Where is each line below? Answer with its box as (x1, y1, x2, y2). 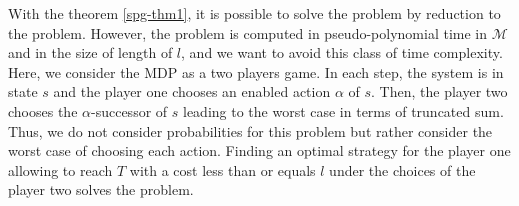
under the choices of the (329, 159, 476, 180)
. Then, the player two (371, 81, 508, 102)
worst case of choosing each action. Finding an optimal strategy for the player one (8, 140, 511, 161)
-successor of (91, 100, 168, 121)
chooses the (8, 100, 78, 121)
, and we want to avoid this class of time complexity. (181, 42, 503, 63)
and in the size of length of (8, 42, 173, 63)
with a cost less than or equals (129, 159, 316, 180)
